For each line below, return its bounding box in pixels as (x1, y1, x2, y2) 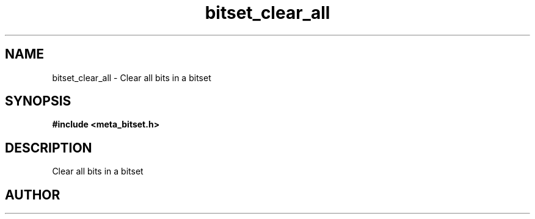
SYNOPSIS (5, 93, 71, 109)
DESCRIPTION (5, 140, 92, 156)
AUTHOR (5, 187, 60, 203)
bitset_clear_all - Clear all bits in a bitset (52, 72, 211, 83)
